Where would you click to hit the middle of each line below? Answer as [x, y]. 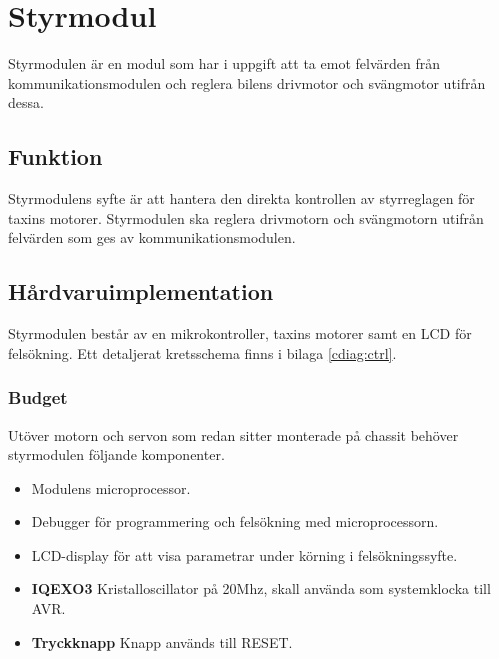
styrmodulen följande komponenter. [116, 454]
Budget [38, 397]
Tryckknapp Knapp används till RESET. [162, 641]
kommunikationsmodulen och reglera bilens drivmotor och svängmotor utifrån [247, 82]
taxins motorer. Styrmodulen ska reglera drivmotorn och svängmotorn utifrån [246, 217]
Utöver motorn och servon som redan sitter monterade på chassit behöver [233, 434]
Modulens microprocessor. [111, 487]
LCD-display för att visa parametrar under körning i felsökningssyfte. [244, 554]
